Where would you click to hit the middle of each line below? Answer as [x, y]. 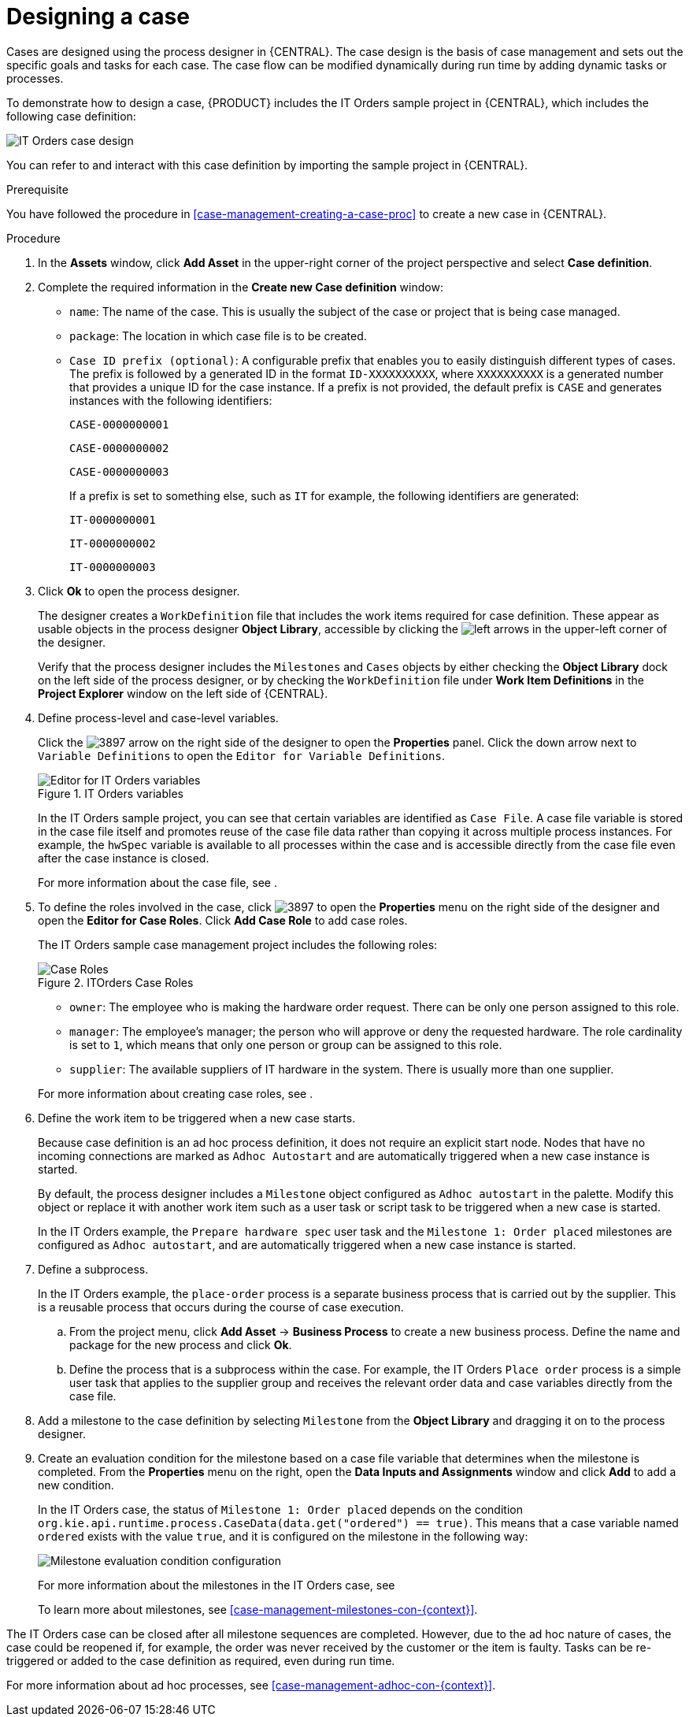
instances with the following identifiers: [171, 400]
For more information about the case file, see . [157, 882]
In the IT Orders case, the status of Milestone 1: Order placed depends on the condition [280, 1509]
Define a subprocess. [93, 1269]
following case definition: [71, 116]
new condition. [76, 1485]
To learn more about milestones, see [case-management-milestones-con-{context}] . [258, 1609]
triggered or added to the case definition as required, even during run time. [201, 1660]
